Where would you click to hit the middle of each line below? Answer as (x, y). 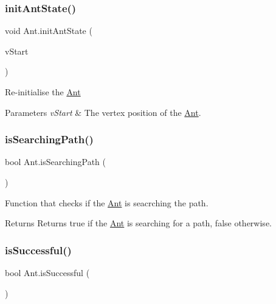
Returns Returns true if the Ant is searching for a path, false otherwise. (138, 223)
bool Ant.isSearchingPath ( (56, 162)
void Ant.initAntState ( (49, 31)
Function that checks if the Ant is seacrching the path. (107, 202)
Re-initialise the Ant (43, 92)
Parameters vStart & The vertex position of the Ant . (103, 112)
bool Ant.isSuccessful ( (47, 272)
